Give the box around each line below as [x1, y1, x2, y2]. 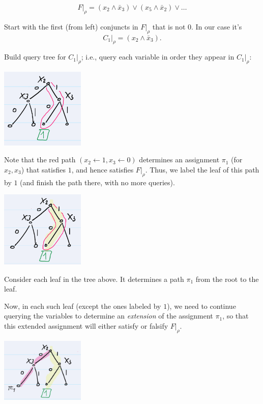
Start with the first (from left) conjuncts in [4, 21, 138, 32]
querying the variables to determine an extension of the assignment [4, 310, 213, 321]
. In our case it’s [191, 21, 242, 32]
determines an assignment [139, 154, 220, 165]
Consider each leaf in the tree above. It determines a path [4, 273, 184, 284]
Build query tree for [4, 51, 66, 62]
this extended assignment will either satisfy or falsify [4, 320, 168, 331]
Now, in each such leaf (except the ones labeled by [4, 300, 161, 311]
